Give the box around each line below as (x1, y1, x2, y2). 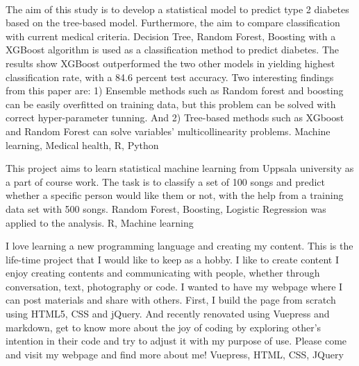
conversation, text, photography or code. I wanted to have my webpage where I (6, 279, 343, 293)
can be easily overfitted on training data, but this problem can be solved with (6, 96, 336, 111)
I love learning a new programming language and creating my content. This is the (6, 238, 353, 253)
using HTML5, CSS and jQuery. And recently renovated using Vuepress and (6, 306, 330, 321)
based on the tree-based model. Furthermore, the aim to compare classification (6, 15, 340, 30)
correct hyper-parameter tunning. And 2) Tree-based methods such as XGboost (6, 110, 344, 125)
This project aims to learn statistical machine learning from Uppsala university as (6, 161, 354, 175)
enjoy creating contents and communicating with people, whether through (6, 265, 320, 280)
